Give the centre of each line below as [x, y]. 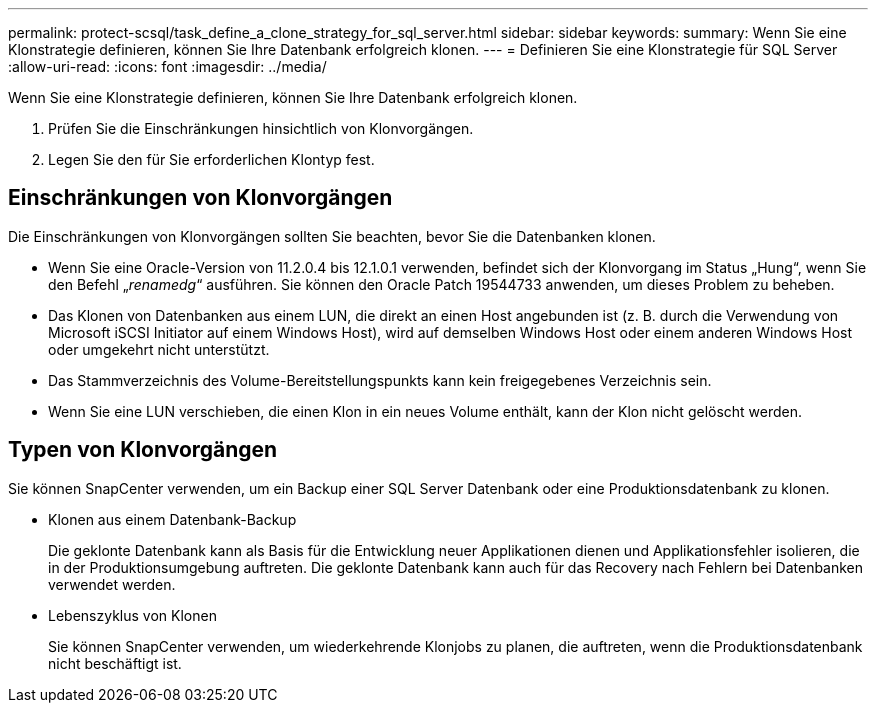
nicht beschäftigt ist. [115, 663]
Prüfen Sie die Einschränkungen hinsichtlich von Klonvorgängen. [261, 128]
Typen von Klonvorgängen [143, 450]
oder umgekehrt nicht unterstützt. [159, 349]
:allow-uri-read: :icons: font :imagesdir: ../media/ [167, 66]
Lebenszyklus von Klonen [132, 615]
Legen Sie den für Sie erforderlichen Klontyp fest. [211, 159]
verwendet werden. [112, 584]
